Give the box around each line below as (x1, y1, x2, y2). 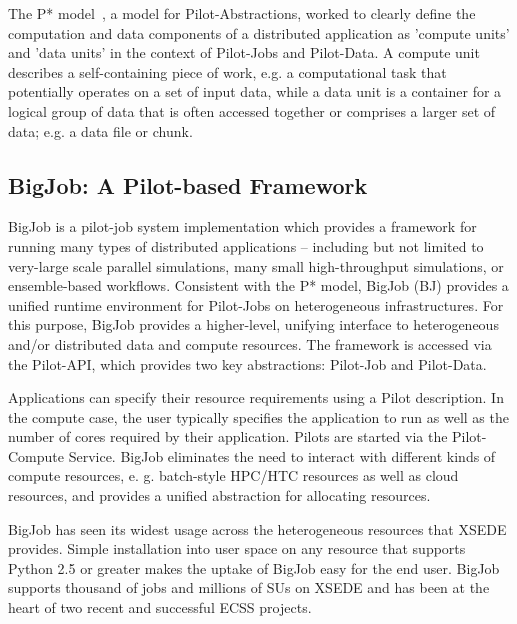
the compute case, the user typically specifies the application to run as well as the (8, 406, 509, 427)
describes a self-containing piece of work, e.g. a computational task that (8, 61, 447, 82)
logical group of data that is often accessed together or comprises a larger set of (8, 100, 496, 121)
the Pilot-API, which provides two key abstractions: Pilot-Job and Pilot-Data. (8, 353, 487, 374)
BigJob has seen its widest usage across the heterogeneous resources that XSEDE (8, 518, 507, 539)
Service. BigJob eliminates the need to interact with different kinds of (68, 445, 496, 466)
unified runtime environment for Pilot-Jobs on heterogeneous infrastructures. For (8, 294, 504, 315)
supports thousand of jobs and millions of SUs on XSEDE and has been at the (8, 577, 490, 598)
